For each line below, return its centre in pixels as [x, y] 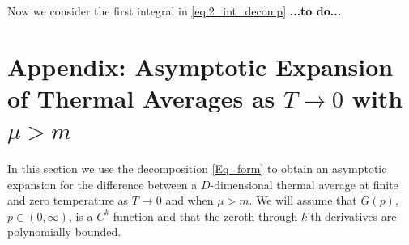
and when [190, 200]
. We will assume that [303, 200]
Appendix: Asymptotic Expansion [200, 66]
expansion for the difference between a [102, 184]
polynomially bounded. [64, 232]
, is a [81, 215]
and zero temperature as [68, 200]
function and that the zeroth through [205, 215]
